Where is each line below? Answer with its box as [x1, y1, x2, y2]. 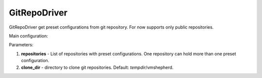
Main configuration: [9, 33, 49, 39]
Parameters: [9, 42, 33, 48]
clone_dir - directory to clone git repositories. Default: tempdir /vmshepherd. [21, 64, 174, 70]
